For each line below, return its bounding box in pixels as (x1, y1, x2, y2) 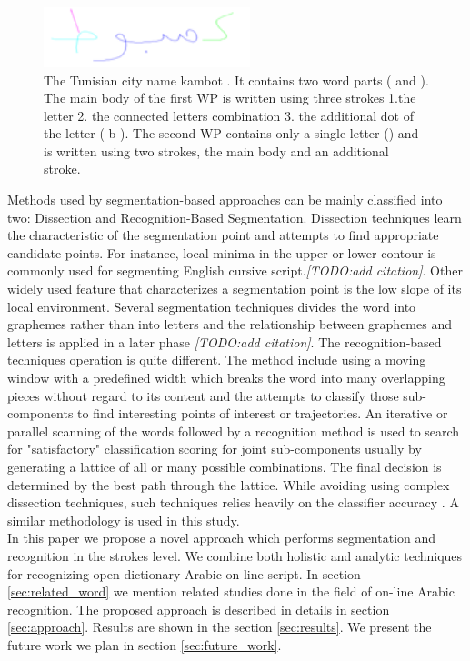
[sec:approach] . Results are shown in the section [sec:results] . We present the (7, 617, 432, 636)
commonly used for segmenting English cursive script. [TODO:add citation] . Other (7, 261, 463, 280)
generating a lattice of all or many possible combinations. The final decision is (7, 456, 442, 476)
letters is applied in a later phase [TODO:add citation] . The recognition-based (7, 332, 442, 351)
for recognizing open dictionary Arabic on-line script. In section (7, 564, 361, 583)
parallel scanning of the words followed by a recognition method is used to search (7, 421, 460, 440)
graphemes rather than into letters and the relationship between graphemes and (7, 315, 452, 334)
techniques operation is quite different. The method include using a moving (7, 350, 426, 369)
